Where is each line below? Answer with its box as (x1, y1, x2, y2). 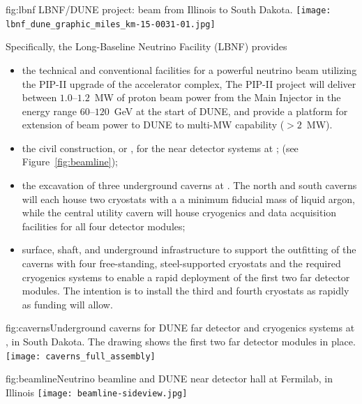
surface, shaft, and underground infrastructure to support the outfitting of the (22, 242, 356, 257)
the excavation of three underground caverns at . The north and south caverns (22, 178, 357, 193)
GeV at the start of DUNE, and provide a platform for (114, 103, 348, 118)
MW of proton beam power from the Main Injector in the (94, 90, 341, 105)
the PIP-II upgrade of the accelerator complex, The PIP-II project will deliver (22, 76, 356, 91)
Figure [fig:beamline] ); (22, 154, 118, 169)
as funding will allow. (22, 297, 113, 311)
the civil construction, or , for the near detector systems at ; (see (22, 140, 299, 155)
